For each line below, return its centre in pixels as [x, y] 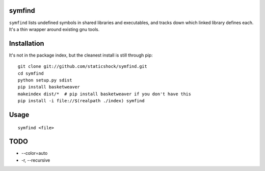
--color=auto [34, 153]
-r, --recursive [36, 160]
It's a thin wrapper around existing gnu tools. [54, 29]
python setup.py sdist [45, 80]
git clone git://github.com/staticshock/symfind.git [82, 67]
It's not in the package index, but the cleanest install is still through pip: [81, 55]
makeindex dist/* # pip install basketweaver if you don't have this [105, 94]
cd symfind [31, 73]
